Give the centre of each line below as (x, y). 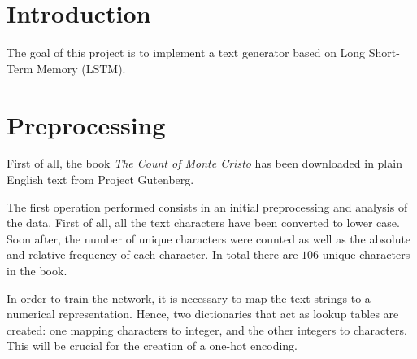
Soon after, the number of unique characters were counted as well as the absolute (209, 238)
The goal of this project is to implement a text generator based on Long (186, 53)
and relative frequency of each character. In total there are (152, 254)
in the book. (37, 270)
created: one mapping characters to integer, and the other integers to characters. (207, 329)
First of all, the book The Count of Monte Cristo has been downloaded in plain (204, 163)
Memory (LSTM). (81, 68)
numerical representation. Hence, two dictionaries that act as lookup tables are (203, 314)
